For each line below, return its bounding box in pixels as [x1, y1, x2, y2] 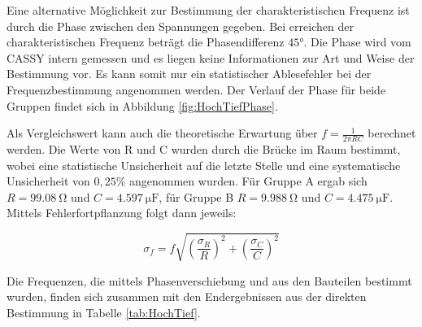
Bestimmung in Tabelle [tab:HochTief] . [7, 303, 201, 320]
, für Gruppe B [159, 188, 234, 205]
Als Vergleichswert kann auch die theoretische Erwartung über [7, 124, 318, 142]
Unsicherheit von [7, 172, 90, 190]
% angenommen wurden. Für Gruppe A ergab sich [115, 172, 368, 190]
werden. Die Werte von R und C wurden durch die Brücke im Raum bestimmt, [7, 140, 401, 157]
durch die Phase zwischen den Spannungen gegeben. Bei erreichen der [7, 17, 354, 34]
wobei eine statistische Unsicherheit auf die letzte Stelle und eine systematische [7, 156, 401, 173]
